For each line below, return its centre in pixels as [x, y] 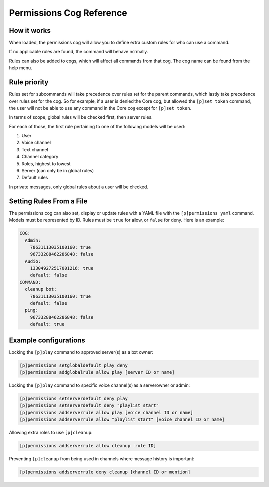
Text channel [35, 149]
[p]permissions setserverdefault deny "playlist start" [89, 405]
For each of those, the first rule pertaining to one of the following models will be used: [97, 126]
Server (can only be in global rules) [58, 171]
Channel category [40, 157]
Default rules [35, 178]
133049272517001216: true [62, 268]
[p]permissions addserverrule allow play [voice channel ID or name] [106, 412]
